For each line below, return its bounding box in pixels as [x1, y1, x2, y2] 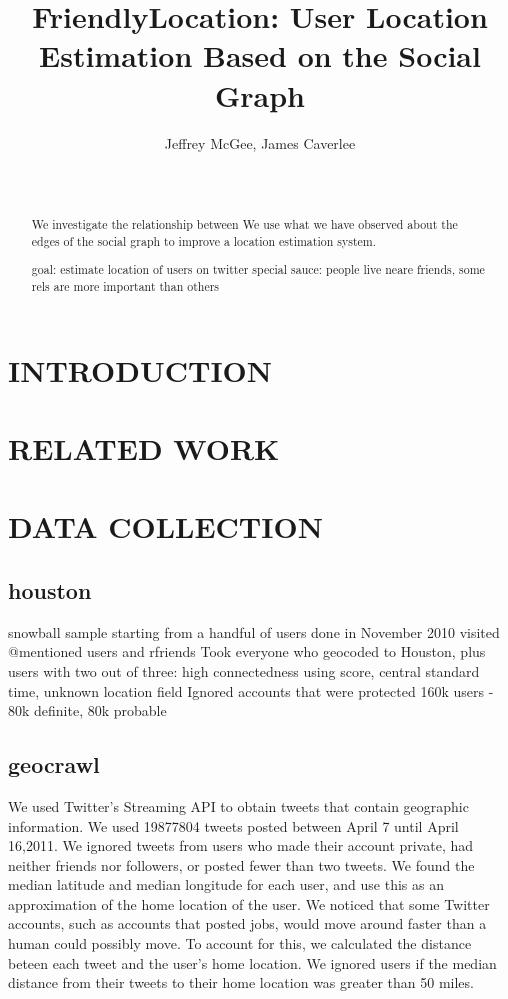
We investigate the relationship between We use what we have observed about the [31, 216, 458, 233]
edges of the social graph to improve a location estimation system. [31, 232, 376, 249]
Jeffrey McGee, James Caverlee [164, 132, 356, 153]
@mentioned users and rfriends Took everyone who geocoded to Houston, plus [8, 641, 486, 662]
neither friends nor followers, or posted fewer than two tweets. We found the [8, 854, 475, 875]
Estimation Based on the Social [39, 35, 481, 76]
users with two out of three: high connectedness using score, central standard [8, 660, 480, 681]
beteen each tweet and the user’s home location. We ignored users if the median [8, 952, 497, 973]
